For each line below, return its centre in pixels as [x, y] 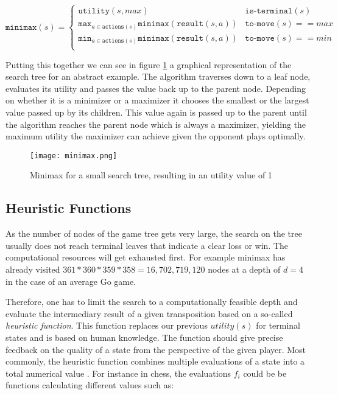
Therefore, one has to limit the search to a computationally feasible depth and [152, 302]
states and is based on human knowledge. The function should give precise [144, 337]
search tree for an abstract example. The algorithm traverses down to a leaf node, [158, 76]
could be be [265, 373]
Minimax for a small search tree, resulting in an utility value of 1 [151, 175]
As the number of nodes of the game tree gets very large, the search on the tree [154, 233]
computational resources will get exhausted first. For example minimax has [146, 257]
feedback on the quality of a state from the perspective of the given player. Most [156, 349]
